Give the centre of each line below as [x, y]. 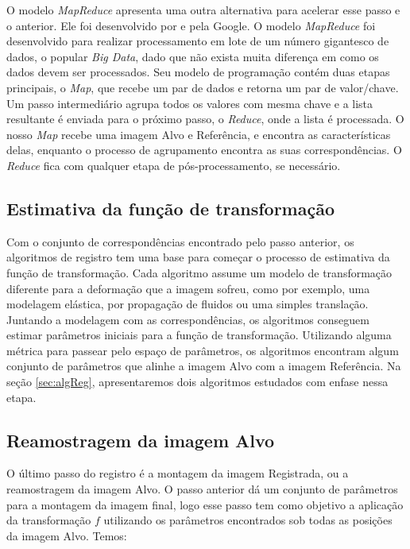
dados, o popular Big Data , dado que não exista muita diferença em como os [193, 56]
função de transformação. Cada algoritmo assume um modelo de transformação [199, 272]
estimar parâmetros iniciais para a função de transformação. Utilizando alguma [199, 335]
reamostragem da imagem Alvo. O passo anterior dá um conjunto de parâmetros [202, 489]
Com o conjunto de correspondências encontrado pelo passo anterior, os [180, 241]
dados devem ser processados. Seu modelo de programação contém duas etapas [198, 72]
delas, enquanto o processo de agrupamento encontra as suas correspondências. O [204, 150]
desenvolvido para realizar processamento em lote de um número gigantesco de [198, 41]
